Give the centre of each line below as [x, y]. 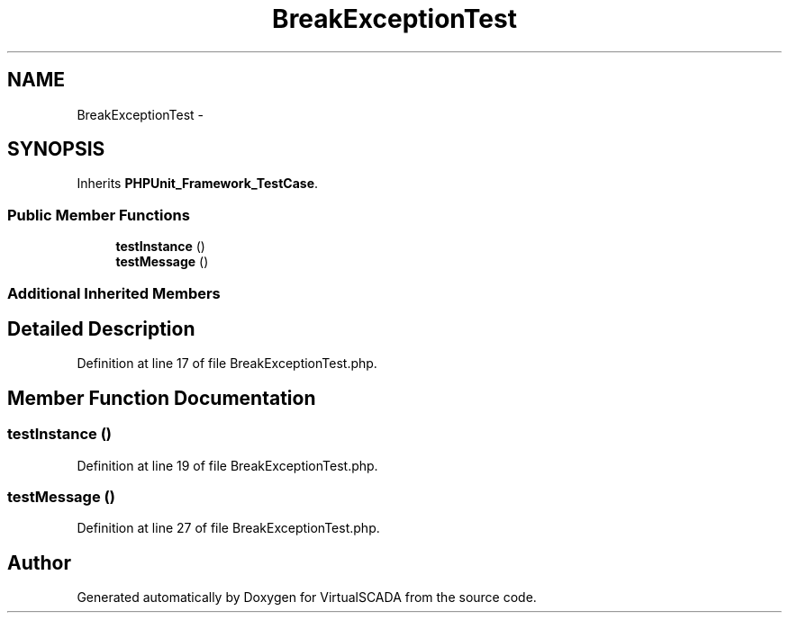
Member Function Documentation [162, 398]
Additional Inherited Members [114, 293]
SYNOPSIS [56, 149]
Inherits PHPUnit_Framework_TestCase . [198, 184]
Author [39, 562]
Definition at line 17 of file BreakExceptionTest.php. [227, 364]
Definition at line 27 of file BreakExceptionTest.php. [228, 528]
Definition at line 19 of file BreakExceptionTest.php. [227, 465]
